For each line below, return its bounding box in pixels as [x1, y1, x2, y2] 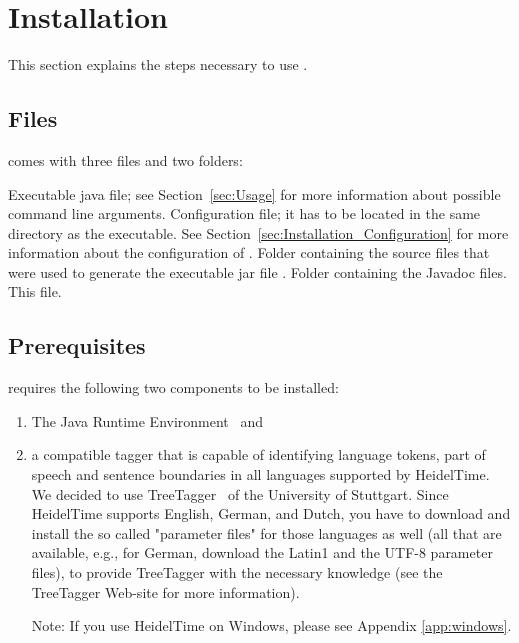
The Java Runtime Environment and [31, 410, 264, 431]
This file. [8, 281, 62, 302]
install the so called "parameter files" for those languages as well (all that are [31, 522, 502, 543]
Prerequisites [8, 330, 146, 361]
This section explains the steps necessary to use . [8, 54, 308, 75]
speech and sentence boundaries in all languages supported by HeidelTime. [31, 464, 490, 485]
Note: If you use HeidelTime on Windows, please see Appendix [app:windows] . [31, 615, 512, 636]
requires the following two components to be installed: [8, 377, 339, 398]
